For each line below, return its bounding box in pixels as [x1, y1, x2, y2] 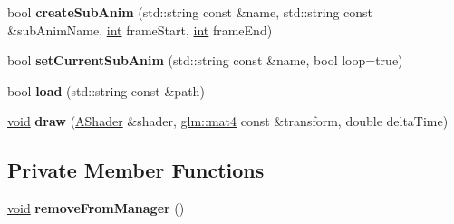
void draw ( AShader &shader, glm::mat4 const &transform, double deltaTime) [7, 112, 449, 131]
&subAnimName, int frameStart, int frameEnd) [7, 20, 273, 39]
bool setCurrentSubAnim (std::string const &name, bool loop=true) [7, 51, 403, 70]
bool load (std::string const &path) [7, 81, 205, 100]
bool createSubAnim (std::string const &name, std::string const [7, 3, 373, 21]
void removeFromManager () [7, 199, 185, 218]
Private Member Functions [7, 156, 265, 184]
